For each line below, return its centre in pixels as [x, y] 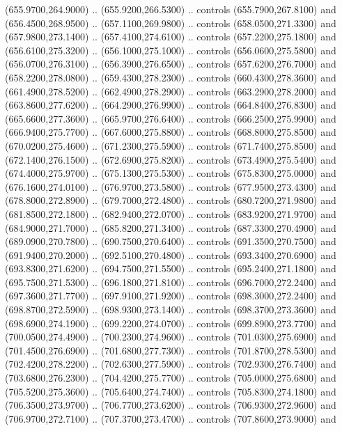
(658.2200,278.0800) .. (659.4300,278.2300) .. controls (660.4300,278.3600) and [171, 77]
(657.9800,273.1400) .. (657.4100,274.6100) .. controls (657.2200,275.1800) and [171, 37]
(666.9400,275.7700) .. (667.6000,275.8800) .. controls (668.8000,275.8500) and [171, 132]
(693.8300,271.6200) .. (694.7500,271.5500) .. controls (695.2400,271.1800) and [171, 268]
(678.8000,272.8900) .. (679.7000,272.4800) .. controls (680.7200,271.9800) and [171, 200]
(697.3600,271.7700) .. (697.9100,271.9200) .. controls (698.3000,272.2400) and [171, 296]
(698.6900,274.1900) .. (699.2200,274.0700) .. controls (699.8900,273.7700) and [171, 323]
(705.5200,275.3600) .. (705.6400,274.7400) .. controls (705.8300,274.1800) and [171, 391]
